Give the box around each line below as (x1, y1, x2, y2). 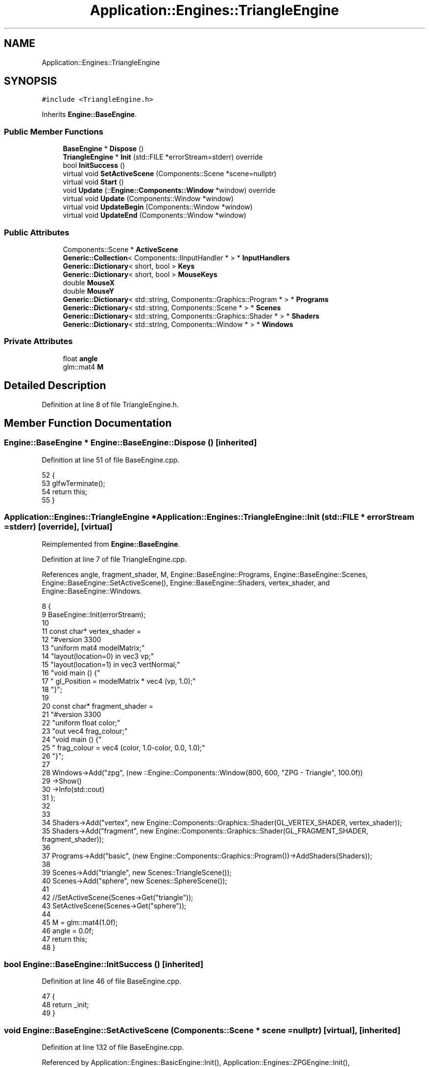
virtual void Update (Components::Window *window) (63, 194, 234, 203)
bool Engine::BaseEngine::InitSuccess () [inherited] (4, 959, 204, 969)
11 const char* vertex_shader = (42, 626, 141, 635)
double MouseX (63, 278, 115, 287)
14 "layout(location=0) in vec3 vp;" (42, 651, 154, 660)
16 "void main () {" (42, 668, 100, 677)
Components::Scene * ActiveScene (63, 245, 178, 254)
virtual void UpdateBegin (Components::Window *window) (63, 203, 253, 211)
